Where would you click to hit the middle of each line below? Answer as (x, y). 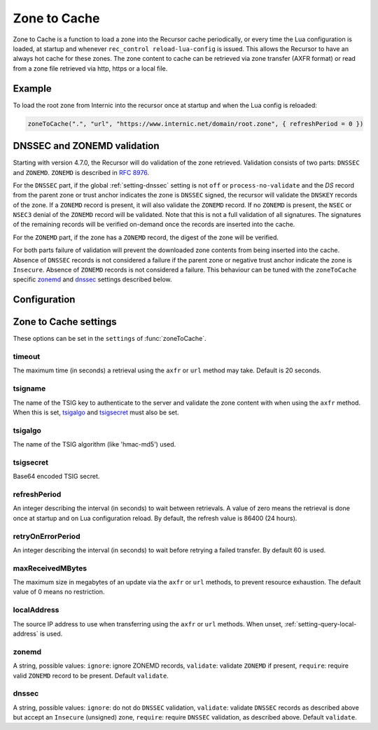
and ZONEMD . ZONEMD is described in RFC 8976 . (81, 172)
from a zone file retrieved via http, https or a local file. (90, 68)
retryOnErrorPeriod (47, 536)
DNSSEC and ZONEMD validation (86, 146)
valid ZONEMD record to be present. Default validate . (91, 675)
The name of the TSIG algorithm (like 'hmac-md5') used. (94, 444)
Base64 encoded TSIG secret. (56, 477)
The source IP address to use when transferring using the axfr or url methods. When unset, (148, 624)
